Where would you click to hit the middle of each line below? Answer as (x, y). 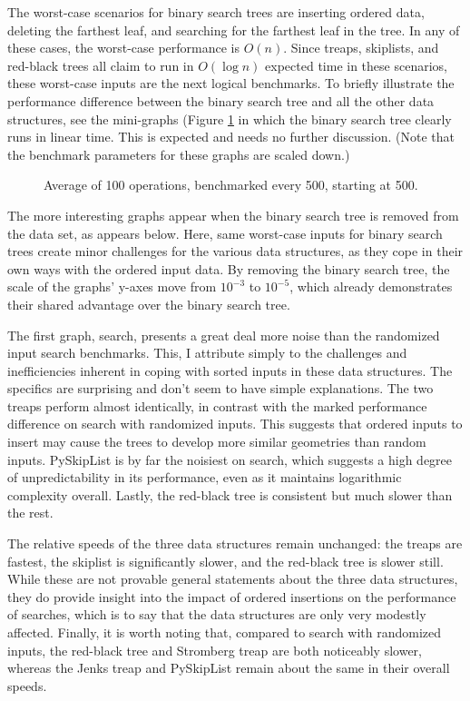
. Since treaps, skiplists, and (361, 48)
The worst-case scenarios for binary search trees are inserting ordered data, (216, 12)
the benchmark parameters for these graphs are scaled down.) (179, 154)
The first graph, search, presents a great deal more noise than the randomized (224, 335)
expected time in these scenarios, (356, 65)
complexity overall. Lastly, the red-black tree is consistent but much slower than (230, 494)
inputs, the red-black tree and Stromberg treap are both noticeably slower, (215, 650)
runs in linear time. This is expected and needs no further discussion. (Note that (231, 137)
